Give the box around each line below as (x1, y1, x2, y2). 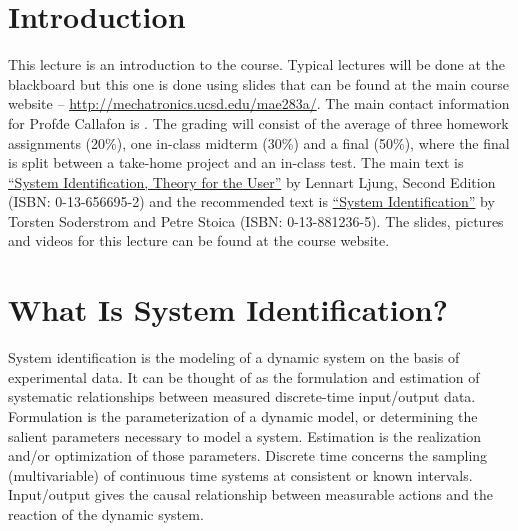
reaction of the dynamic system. (8, 503, 204, 524)
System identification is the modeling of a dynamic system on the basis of (8, 347, 460, 368)
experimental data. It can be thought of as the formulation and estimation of (8, 366, 480, 387)
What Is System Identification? (8, 289, 448, 330)
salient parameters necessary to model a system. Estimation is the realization (8, 425, 482, 446)
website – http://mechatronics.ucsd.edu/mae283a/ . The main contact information (8, 93, 510, 114)
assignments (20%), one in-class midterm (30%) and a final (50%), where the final (8, 132, 510, 153)
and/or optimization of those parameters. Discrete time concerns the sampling (8, 445, 488, 466)
